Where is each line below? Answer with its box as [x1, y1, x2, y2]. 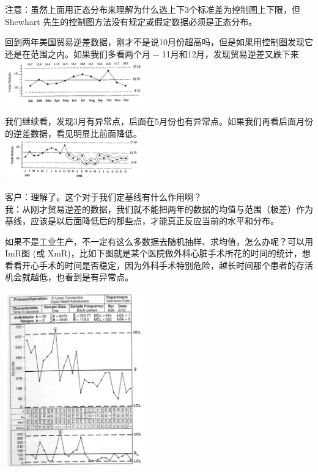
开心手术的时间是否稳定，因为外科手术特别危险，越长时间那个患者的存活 [21, 258, 313, 271]
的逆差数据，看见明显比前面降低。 [5, 126, 142, 139]
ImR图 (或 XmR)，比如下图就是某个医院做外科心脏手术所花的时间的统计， [5, 247, 302, 260]
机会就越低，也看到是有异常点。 [5, 270, 133, 283]
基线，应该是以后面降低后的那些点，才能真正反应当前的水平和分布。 [5, 214, 279, 227]
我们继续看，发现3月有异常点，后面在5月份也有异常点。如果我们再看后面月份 [5, 115, 313, 128]
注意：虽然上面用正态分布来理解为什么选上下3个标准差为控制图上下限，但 [5, 3, 300, 15]
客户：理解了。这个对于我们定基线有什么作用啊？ [5, 190, 202, 203]
